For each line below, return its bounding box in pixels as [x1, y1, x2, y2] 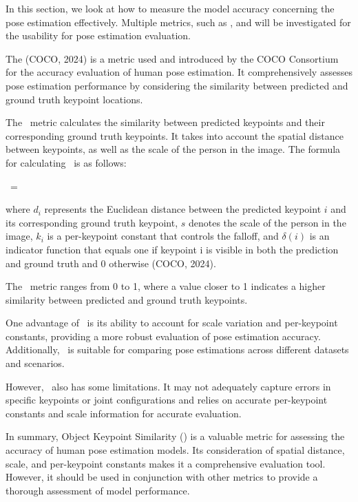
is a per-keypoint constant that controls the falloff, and [47, 229, 279, 243]
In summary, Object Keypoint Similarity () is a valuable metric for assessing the [6, 429, 345, 443]
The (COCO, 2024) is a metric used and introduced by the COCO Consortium [6, 51, 339, 65]
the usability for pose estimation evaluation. [6, 28, 191, 43]
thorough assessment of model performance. [6, 483, 190, 497]
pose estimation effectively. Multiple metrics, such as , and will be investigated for [6, 14, 351, 29]
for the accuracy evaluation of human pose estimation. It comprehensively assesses [6, 65, 352, 79]
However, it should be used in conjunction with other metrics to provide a [6, 470, 318, 484]
